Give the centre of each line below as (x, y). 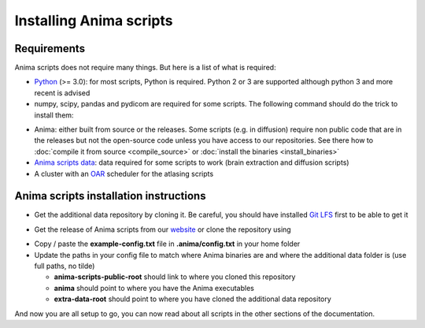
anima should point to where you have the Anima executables (154, 288)
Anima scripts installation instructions (110, 196)
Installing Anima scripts (94, 20)
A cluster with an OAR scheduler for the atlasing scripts (124, 173)
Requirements (50, 48)
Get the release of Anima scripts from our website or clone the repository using (163, 229)
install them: (54, 115)
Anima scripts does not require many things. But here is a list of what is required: (145, 68)
